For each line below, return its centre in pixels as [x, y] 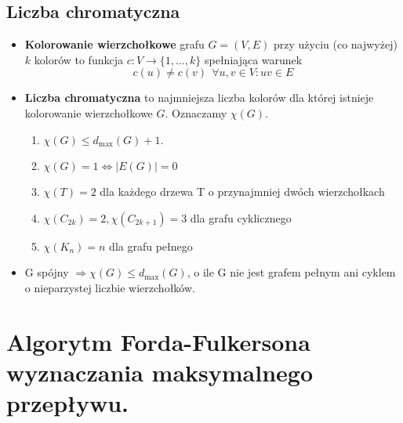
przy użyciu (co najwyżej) [335, 44]
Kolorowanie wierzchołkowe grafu [114, 44]
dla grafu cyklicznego [241, 217]
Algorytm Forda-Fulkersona [158, 341]
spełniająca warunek [253, 59]
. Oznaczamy [196, 112]
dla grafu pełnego [151, 246]
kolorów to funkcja [78, 59]
